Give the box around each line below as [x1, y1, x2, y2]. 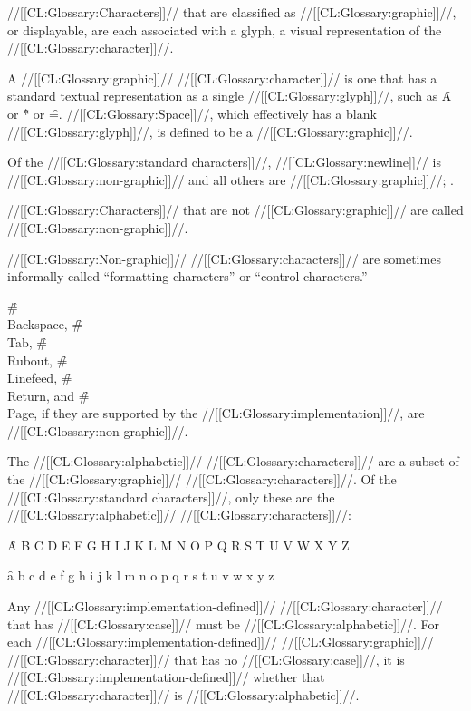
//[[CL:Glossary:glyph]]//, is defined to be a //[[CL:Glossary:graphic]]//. [7, 122, 413, 141]
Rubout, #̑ [7, 350, 68, 369]
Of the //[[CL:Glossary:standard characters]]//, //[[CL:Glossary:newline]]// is [7, 152, 441, 171]
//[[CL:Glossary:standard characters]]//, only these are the [7, 487, 335, 506]
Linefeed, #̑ [7, 368, 72, 387]
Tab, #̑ [7, 332, 47, 351]
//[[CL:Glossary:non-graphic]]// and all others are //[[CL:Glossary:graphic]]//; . [7, 170, 454, 189]
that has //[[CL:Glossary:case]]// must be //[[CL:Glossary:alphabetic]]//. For [7, 614, 440, 633]
